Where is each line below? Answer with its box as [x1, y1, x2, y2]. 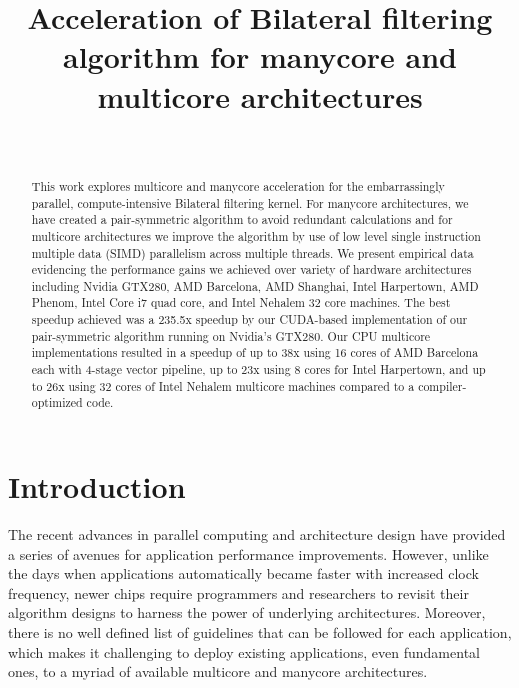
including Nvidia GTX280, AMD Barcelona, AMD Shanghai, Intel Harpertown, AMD [31, 277, 479, 294]
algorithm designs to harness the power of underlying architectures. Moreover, [8, 602, 486, 623]
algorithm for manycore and [63, 36, 457, 77]
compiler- [418, 377, 467, 394]
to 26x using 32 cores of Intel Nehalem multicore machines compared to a [31, 377, 415, 394]
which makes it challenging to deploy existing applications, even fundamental [8, 641, 480, 662]
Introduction [8, 466, 186, 507]
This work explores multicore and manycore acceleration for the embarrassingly [31, 177, 445, 194]
